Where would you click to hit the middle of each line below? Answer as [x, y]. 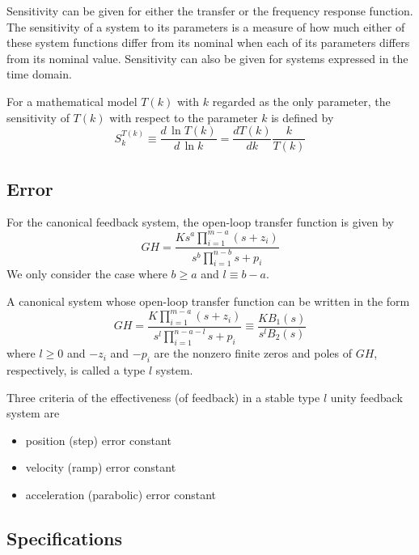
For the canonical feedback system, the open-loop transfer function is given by [200, 222]
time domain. [39, 74]
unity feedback [366, 397]
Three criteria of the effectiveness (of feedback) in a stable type [163, 397]
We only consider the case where [87, 274]
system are [33, 413]
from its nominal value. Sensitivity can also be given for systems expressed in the [207, 58]
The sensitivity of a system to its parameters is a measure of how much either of [206, 26]
